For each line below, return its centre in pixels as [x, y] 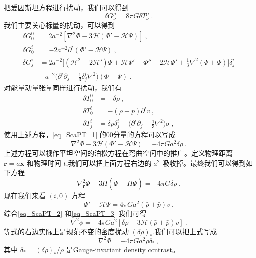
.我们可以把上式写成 [185, 231]
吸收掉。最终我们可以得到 [204, 162]
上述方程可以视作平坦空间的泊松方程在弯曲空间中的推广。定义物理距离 [118, 153]
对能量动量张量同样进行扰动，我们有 [63, 87]
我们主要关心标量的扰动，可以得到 [59, 24]
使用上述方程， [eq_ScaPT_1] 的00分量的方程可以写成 [90, 135]
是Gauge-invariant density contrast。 [123, 249]
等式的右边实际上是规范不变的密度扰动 [66, 231]
